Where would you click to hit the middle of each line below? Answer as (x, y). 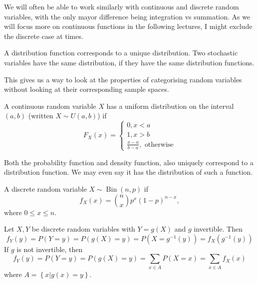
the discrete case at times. (44, 36)
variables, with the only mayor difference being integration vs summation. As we (127, 16)
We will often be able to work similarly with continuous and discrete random (122, 6)
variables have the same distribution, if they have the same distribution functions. (129, 62)
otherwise (159, 144)
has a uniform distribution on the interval (170, 106)
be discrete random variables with (83, 229)
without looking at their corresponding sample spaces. (87, 89)
